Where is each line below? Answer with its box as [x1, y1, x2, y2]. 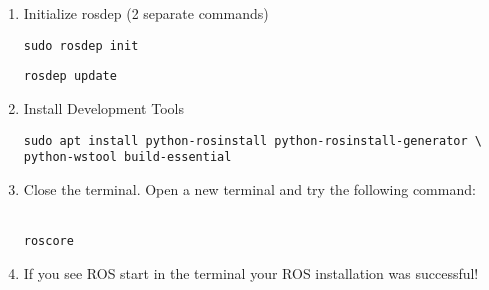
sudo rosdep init [23, 38, 139, 53]
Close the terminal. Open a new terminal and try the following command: [23, 178, 476, 199]
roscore [23, 234, 74, 248]
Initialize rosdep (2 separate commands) [23, 3, 269, 23]
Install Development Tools [23, 97, 184, 118]
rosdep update [23, 69, 117, 84]
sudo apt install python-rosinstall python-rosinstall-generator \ [23, 133, 482, 148]
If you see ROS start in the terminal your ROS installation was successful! [23, 262, 479, 283]
